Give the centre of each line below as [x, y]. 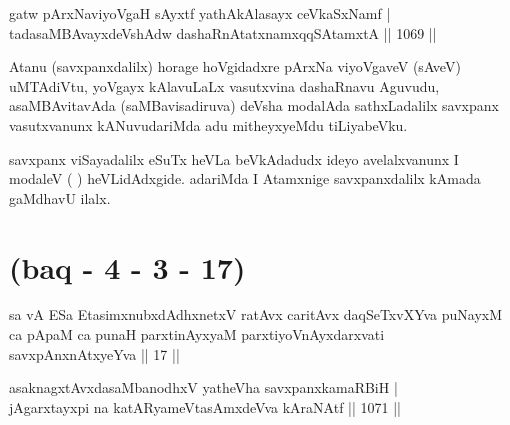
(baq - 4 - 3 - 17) [127, 266]
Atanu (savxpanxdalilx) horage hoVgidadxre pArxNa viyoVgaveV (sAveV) [235, 66]
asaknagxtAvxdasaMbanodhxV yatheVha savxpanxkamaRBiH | [203, 387]
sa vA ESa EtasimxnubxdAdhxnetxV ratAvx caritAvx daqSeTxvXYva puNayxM [256, 314]
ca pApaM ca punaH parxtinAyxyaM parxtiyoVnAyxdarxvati [197, 334]
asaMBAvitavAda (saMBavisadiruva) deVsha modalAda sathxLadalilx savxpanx [254, 105]
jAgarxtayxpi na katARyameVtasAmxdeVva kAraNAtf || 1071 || [205, 406]
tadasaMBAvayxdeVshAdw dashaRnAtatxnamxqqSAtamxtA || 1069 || [223, 32]
